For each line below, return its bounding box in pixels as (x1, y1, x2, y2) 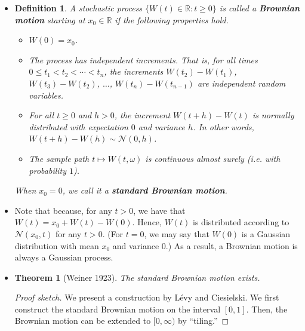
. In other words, (193, 120, 254, 133)
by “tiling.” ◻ (178, 314, 229, 327)
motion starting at (14, 13, 85, 26)
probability (29, 164, 67, 176)
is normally (252, 109, 294, 121)
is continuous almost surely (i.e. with (145, 152, 281, 164)
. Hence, (132, 216, 162, 228)
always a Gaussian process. (14, 251, 113, 263)
